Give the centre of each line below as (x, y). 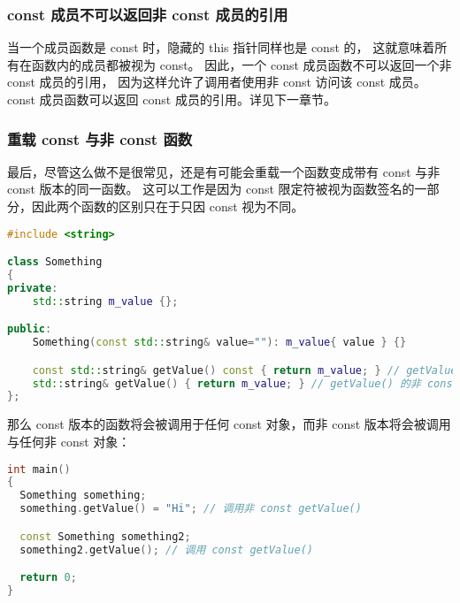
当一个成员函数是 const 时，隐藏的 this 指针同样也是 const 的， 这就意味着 (221, 47)
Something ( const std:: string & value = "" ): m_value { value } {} (219, 343)
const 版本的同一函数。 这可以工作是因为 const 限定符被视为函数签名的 (211, 189)
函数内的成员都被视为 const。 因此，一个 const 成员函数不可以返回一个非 (241, 64)
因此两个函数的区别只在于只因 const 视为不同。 (168, 206)
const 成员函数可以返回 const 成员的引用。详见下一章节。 (172, 99)
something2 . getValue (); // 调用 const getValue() (166, 550)
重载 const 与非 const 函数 (100, 138)
